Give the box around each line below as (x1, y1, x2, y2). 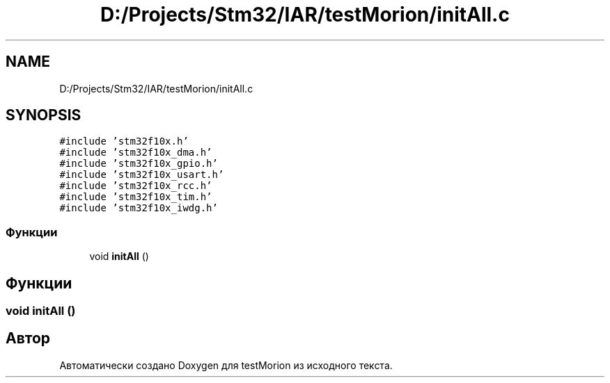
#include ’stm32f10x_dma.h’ (59, 147, 212, 158)
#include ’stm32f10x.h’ (59, 136, 189, 147)
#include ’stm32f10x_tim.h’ (59, 191, 212, 203)
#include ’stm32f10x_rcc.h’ (59, 180, 212, 192)
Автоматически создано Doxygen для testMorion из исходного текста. (59, 359, 393, 371)
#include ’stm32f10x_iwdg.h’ (59, 202, 218, 214)
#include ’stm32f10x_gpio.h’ (59, 158, 218, 170)
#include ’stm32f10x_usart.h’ (59, 169, 224, 181)
